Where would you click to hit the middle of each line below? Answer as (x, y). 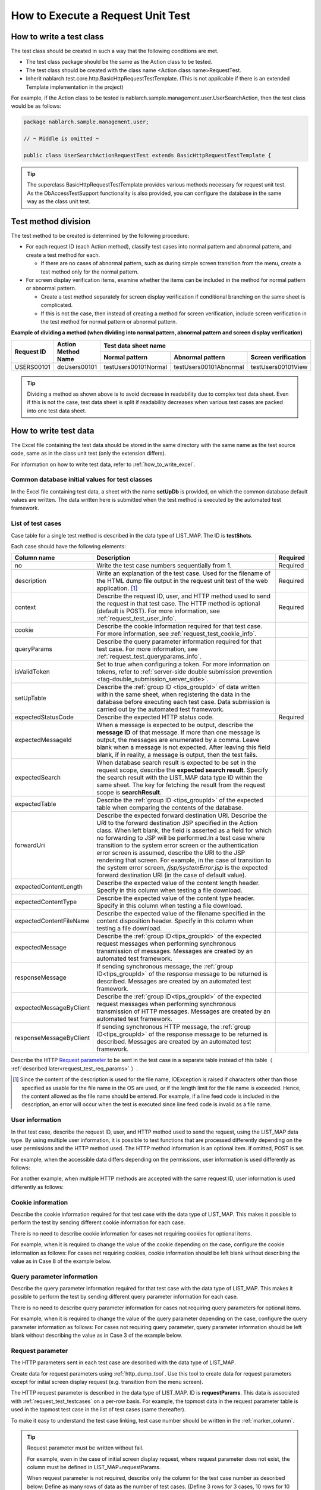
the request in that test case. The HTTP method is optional (178, 604)
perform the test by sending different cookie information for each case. (98, 1222)
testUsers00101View (279, 367)
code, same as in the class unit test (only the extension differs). (89, 454)
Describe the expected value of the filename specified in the (181, 914)
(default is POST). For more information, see (158, 611)
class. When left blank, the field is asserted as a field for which (184, 830)
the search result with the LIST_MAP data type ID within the (180, 778)
